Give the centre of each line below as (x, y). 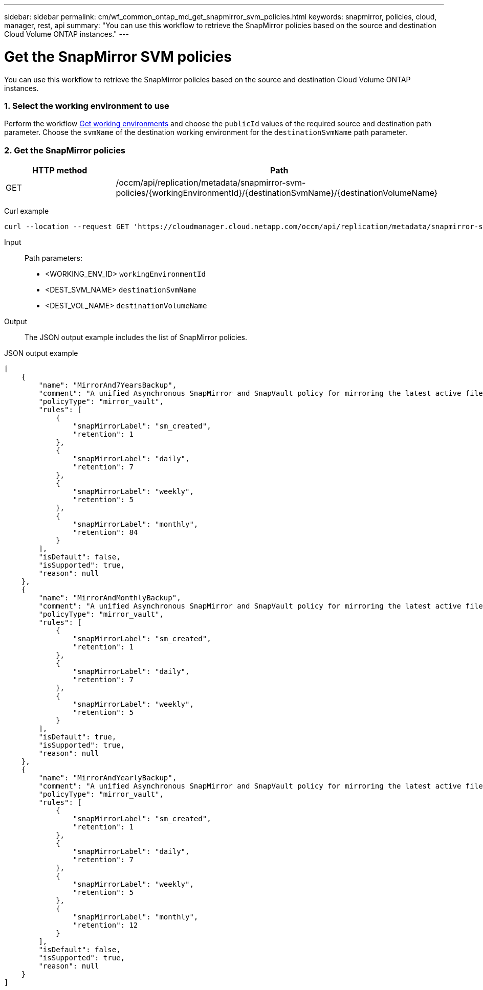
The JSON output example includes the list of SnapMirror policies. (136, 337)
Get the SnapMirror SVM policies (118, 57)
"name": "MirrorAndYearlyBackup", (108, 778)
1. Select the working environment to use (87, 106)
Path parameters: (54, 258)
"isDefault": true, (78, 737)
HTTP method (60, 170)
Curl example (27, 211)
